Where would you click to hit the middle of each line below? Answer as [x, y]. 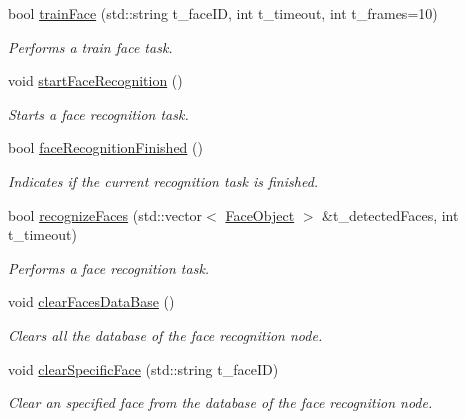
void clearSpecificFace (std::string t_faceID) [143, 368]
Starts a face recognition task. [98, 113]
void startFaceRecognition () [95, 80]
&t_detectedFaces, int [390, 214]
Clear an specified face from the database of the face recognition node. [220, 402]
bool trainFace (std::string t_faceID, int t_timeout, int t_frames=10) [223, 13]
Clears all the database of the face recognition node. [165, 334]
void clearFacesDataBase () [91, 301]
